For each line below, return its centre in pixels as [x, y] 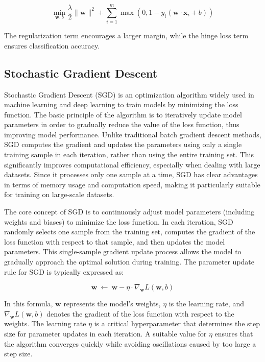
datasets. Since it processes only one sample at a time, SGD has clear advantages [131, 174]
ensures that [234, 333]
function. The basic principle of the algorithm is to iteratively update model [123, 114]
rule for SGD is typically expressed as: [64, 271]
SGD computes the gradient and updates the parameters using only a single [123, 144]
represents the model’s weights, [112, 304]
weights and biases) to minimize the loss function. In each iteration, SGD [119, 221]
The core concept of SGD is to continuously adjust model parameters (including [129, 212]
